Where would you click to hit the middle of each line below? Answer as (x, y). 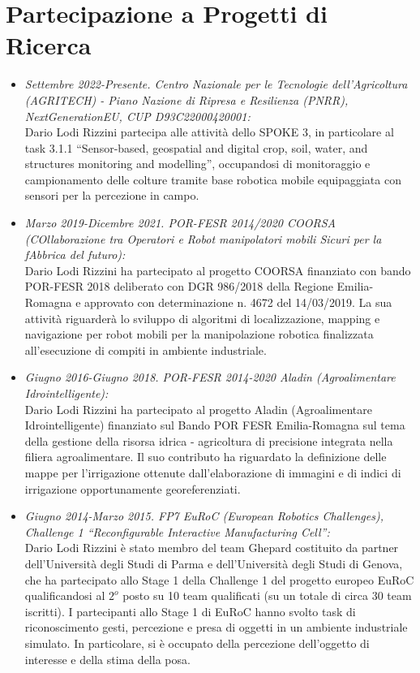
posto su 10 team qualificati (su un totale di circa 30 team (267, 595)
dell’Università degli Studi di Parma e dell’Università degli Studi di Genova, (214, 563)
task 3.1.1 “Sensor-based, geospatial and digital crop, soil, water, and (196, 147)
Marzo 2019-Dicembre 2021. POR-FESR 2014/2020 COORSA (180, 223)
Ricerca (49, 45)
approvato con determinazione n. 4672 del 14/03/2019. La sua (238, 302)
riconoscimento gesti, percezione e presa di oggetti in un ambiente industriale (216, 627)
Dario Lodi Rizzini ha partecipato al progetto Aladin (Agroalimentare (198, 409)
